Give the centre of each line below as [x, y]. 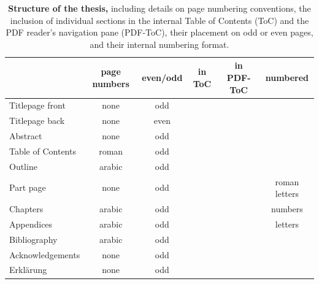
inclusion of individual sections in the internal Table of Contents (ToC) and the [159, 20]
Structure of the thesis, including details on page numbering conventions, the [159, 8]
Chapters [26, 209]
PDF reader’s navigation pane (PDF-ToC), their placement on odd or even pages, [159, 32]
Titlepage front [37, 105]
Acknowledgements [45, 254]
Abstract [26, 136]
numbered [287, 77]
